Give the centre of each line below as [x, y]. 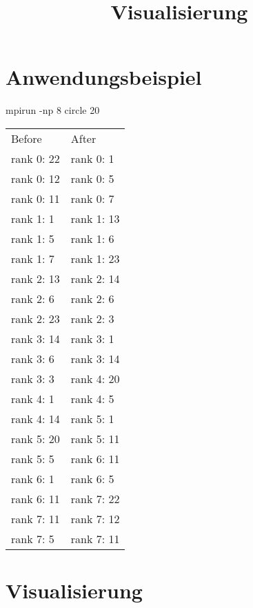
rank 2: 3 [92, 318]
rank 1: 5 [33, 238]
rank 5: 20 [36, 438]
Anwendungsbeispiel [104, 77]
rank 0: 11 [36, 198]
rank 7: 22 [95, 498]
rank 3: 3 [33, 378]
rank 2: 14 [95, 278]
